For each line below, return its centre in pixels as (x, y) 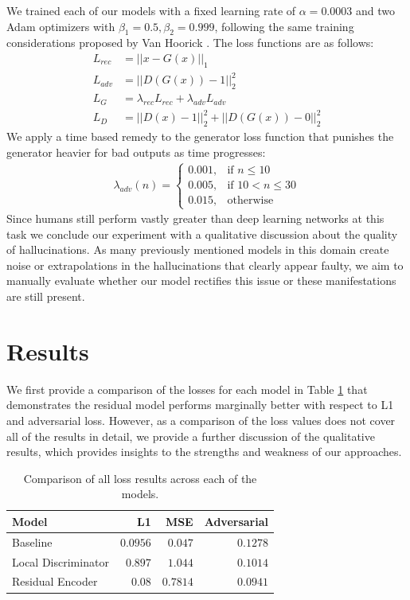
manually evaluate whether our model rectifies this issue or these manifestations (201, 281)
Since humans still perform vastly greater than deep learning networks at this (195, 218)
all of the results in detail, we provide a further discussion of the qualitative (191, 436)
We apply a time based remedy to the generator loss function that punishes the (200, 136)
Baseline (32, 542)
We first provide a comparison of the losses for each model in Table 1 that (187, 389)
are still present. (46, 296)
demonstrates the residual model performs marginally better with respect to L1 (200, 405)
